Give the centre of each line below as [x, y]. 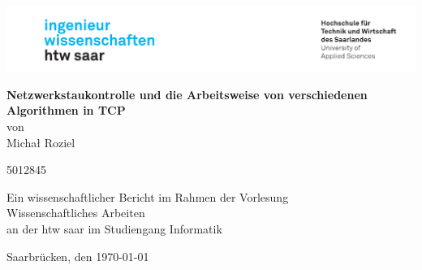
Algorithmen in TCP [66, 110]
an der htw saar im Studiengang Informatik [114, 228]
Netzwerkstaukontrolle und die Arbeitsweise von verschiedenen [187, 94]
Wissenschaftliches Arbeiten [76, 213]
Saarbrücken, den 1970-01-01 [78, 256]
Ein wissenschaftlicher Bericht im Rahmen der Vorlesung [148, 196]
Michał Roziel [41, 142]
